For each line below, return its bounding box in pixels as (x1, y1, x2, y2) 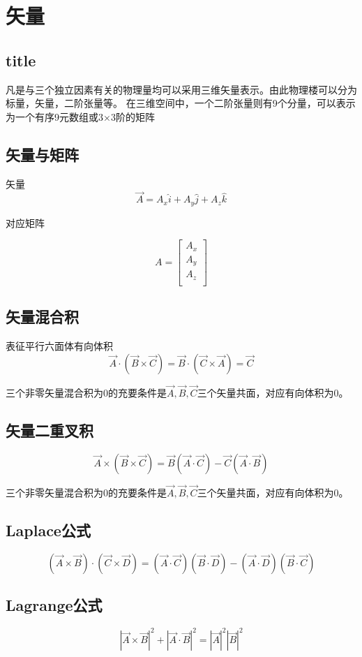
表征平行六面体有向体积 (6, 339, 113, 353)
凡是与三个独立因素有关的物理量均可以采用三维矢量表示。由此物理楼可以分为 (6, 82, 357, 96)
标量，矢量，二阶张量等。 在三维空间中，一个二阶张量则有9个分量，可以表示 (6, 96, 356, 110)
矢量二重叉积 (6, 419, 93, 441)
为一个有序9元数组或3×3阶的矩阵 (6, 109, 155, 124)
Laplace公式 (6, 519, 91, 540)
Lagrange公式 (6, 594, 103, 616)
